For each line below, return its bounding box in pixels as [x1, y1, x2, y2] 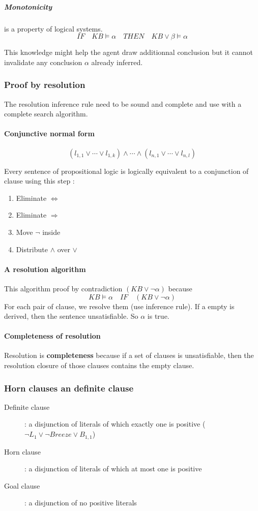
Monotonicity [4, 1, 52, 12]
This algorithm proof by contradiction [4, 283, 123, 293]
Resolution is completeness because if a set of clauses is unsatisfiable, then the [4, 350, 254, 360]
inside [42, 226, 61, 237]
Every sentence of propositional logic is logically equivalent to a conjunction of [4, 165, 249, 176]
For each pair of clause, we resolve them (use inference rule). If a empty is [4, 300, 235, 311]
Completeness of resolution [4, 330, 101, 341]
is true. [147, 311, 169, 321]
